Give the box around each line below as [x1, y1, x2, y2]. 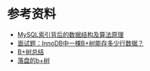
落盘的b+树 [17, 56, 50, 64]
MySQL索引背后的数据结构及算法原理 [17, 30, 124, 39]
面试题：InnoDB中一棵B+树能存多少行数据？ [17, 39, 144, 47]
